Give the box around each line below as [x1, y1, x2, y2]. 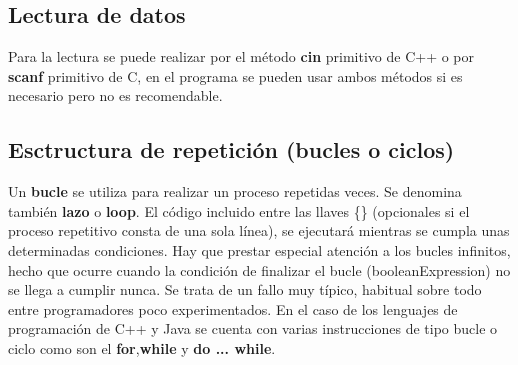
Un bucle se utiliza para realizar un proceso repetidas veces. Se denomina [8, 181, 462, 202]
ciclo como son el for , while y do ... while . [8, 337, 276, 358]
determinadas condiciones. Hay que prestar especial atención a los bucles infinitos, [8, 239, 511, 260]
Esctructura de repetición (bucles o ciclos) [8, 134, 455, 165]
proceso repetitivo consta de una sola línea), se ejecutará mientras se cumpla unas [8, 220, 510, 241]
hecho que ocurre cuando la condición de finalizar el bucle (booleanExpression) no [8, 259, 511, 280]
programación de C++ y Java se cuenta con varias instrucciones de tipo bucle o [8, 318, 498, 339]
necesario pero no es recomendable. [8, 85, 223, 106]
